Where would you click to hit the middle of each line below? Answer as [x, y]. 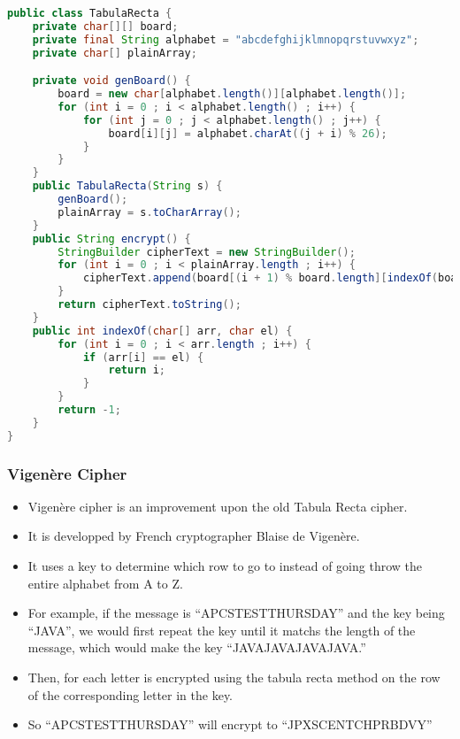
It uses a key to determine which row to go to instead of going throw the [225, 566]
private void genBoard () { [111, 81]
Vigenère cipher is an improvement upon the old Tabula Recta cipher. [218, 506]
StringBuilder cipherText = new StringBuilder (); [207, 252]
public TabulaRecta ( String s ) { [127, 186]
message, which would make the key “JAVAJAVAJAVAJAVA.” [197, 647]
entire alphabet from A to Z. [105, 583]
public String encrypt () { [111, 239]
